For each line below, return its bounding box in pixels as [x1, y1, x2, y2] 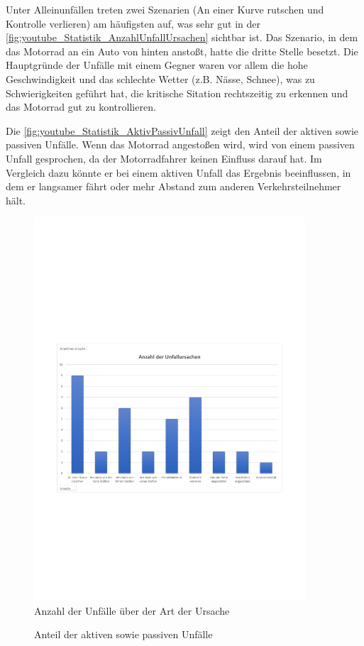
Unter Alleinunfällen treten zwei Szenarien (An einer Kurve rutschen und [6, 2, 324, 16]
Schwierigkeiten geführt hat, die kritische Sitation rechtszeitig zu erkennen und [6, 85, 348, 100]
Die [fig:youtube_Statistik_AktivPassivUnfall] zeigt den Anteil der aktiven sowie [6, 123, 359, 138]
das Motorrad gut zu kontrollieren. [6, 99, 156, 114]
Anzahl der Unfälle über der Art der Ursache [34, 603, 230, 618]
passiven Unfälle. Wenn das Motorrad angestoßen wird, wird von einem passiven [6, 137, 355, 152]
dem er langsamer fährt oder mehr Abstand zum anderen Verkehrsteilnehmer [6, 179, 341, 194]
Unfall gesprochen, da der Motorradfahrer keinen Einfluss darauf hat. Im [6, 150, 322, 165]
